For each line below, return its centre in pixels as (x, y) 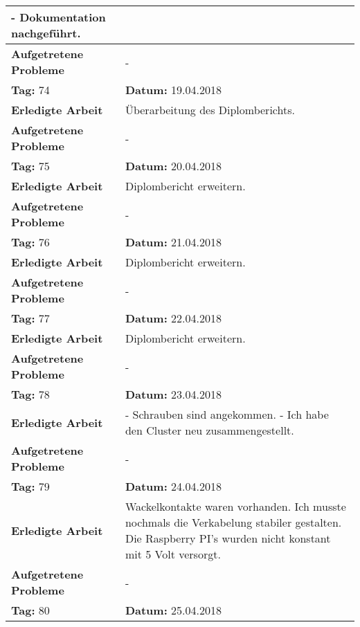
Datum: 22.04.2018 (173, 318)
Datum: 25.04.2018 (173, 610)
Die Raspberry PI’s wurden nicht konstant (228, 538)
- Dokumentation (58, 17)
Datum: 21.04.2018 (173, 242)
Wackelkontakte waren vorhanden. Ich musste (235, 506)
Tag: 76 (30, 242)
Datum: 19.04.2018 (173, 90)
